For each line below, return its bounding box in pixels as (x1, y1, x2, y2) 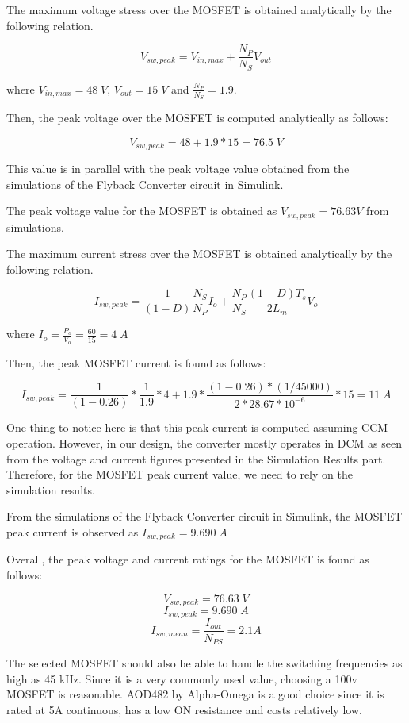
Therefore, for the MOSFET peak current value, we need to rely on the (6, 466, 353, 483)
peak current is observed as (6, 523, 139, 540)
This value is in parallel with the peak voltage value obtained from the (6, 160, 350, 176)
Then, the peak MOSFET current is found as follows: (6, 354, 266, 371)
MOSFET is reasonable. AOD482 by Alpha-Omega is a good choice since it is (6, 686, 384, 702)
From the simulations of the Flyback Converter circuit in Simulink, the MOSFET (6, 508, 403, 525)
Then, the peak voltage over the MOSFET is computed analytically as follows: (6, 109, 388, 125)
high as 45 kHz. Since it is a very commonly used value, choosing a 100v (6, 670, 357, 686)
